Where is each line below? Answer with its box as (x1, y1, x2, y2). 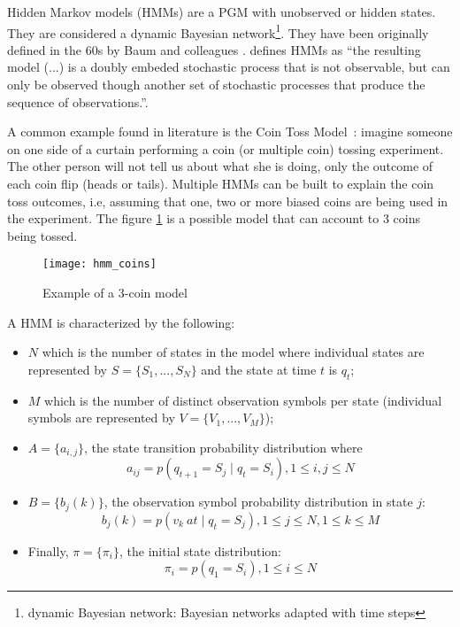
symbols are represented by (27, 408, 175, 427)
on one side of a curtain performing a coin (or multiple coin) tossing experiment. (7, 139, 444, 158)
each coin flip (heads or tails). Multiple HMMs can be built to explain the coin (7, 174, 434, 192)
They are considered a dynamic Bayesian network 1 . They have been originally (7, 20, 429, 42)
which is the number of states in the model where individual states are (42, 343, 425, 361)
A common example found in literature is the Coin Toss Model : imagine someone (7, 122, 453, 141)
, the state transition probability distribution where (83, 437, 363, 456)
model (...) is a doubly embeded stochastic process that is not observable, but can (7, 58, 450, 76)
